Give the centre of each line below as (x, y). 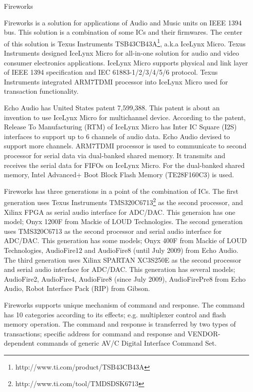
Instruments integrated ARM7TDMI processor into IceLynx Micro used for (116, 81)
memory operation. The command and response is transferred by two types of (120, 324)
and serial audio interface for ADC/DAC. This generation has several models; (120, 269)
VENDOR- (204, 333)
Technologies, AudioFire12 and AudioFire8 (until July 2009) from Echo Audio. (121, 250)
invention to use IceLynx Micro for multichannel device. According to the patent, (125, 117)
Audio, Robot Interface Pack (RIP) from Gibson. (77, 288)
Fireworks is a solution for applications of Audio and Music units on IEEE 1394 (123, 22)
